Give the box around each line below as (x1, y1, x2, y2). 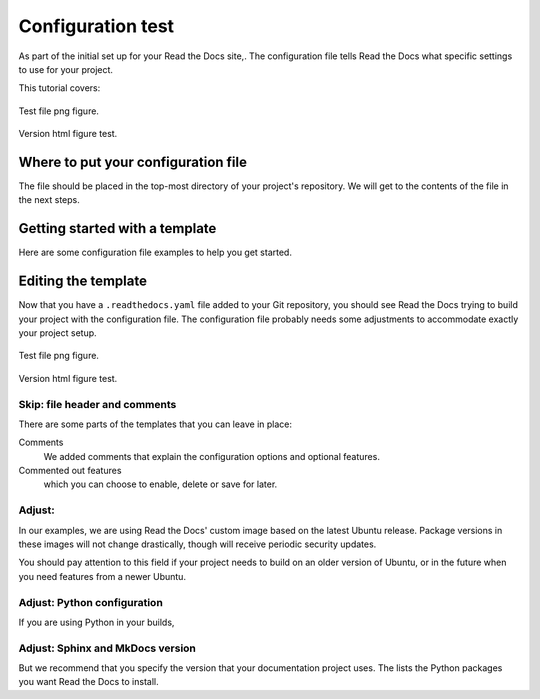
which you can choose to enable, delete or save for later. (43, 478, 278, 490)
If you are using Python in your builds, (18, 616, 175, 628)
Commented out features (18, 465, 122, 477)
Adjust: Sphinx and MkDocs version (18, 641, 197, 655)
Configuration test (18, 15, 175, 37)
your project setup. (18, 327, 97, 339)
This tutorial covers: (18, 82, 101, 94)
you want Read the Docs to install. (18, 676, 159, 688)
